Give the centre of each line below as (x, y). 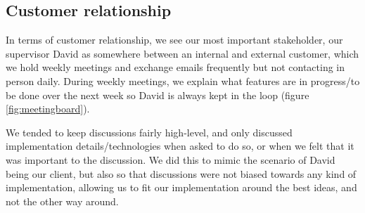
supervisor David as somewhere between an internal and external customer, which (182, 53)
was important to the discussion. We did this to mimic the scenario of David (171, 159)
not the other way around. (62, 201)
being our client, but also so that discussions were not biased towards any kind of (181, 173)
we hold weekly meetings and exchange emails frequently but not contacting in (175, 67)
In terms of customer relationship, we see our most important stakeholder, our (174, 40)
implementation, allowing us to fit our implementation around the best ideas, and (181, 187)
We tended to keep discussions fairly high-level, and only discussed (149, 132)
